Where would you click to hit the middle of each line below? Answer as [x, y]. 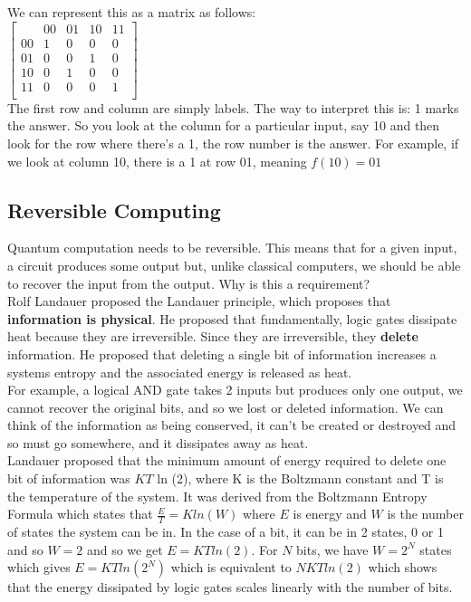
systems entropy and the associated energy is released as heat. [180, 372]
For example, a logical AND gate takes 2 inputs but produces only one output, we [235, 390]
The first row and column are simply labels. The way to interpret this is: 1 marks [233, 107]
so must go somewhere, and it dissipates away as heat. [158, 442]
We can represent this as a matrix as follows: [132, 12]
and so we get [125, 549]
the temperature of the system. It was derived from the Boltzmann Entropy [217, 496]
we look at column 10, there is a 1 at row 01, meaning [157, 161]
